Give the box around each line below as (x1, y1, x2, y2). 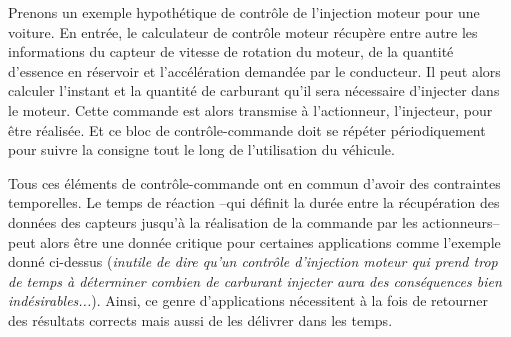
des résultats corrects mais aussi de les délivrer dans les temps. (8, 309, 393, 330)
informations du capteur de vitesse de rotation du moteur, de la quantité (8, 41, 454, 62)
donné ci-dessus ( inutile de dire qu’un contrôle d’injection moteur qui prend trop (8, 251, 498, 272)
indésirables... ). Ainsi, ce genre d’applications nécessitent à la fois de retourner (8, 290, 489, 311)
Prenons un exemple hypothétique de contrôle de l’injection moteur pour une (8, 2, 480, 22)
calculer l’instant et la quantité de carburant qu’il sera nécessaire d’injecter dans (8, 80, 500, 101)
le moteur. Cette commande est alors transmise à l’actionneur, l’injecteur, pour (8, 99, 493, 120)
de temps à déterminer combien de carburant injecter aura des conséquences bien (8, 270, 502, 291)
